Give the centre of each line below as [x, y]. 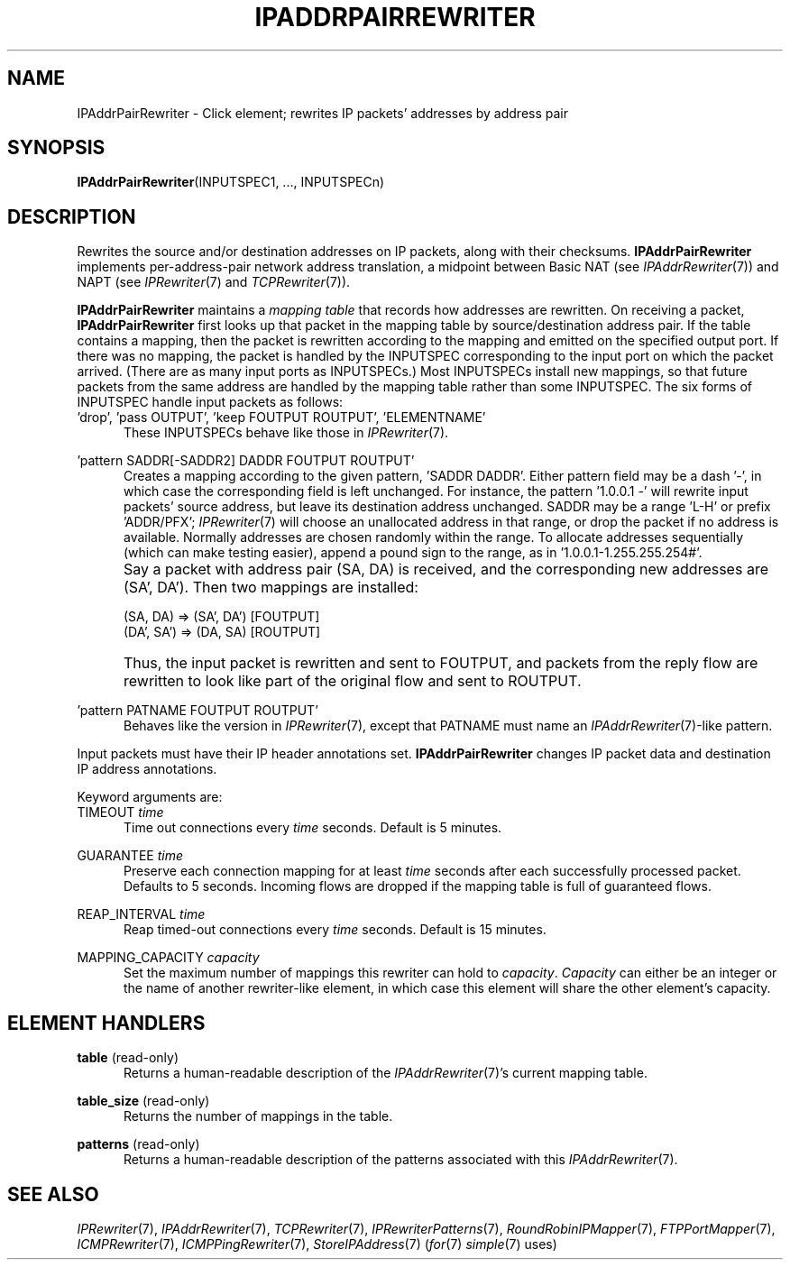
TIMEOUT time [120, 813]
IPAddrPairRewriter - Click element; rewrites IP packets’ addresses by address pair [323, 113]
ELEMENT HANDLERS [106, 1023]
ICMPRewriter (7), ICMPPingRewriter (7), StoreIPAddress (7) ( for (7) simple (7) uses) [317, 1244]
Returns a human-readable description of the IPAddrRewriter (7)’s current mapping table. [386, 1073]
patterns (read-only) [138, 1144]
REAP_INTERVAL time [141, 914]
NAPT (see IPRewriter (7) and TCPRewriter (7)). [214, 282]
